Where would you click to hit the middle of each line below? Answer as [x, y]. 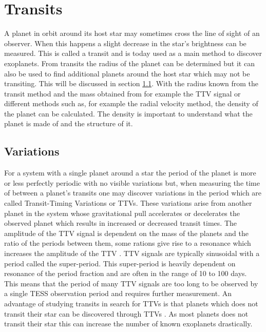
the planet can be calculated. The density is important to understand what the [128, 113]
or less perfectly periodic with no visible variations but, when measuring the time [132, 182]
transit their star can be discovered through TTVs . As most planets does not [126, 313]
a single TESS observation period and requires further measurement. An [118, 293]
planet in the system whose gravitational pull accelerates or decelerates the [122, 213]
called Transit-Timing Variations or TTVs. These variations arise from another [128, 203]
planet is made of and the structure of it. [69, 123]
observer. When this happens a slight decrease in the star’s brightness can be [125, 43]
